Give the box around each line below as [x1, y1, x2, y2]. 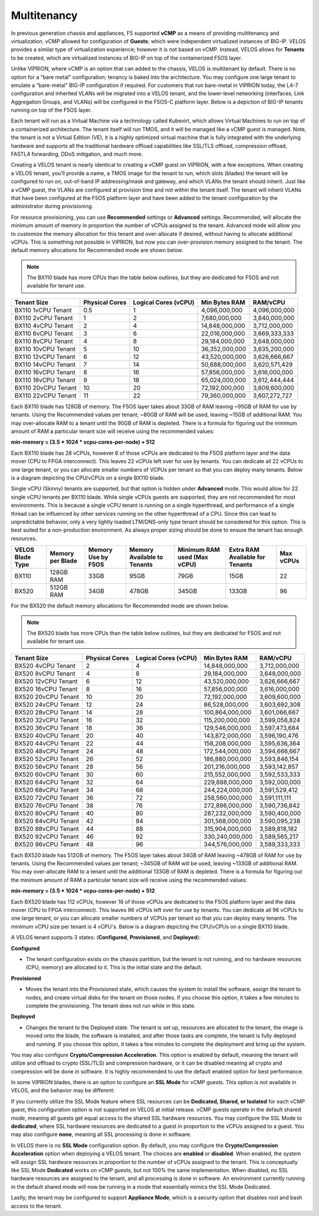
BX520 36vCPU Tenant [14, 723, 79, 732]
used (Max [177, 553, 209, 561]
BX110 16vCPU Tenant [14, 368, 76, 376]
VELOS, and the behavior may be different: [11, 1087, 115, 1094]
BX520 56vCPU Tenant [14, 762, 79, 771]
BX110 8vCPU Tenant [14, 337, 73, 345]
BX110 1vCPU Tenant [14, 306, 72, 314]
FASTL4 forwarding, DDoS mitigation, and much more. [11, 151, 143, 158]
